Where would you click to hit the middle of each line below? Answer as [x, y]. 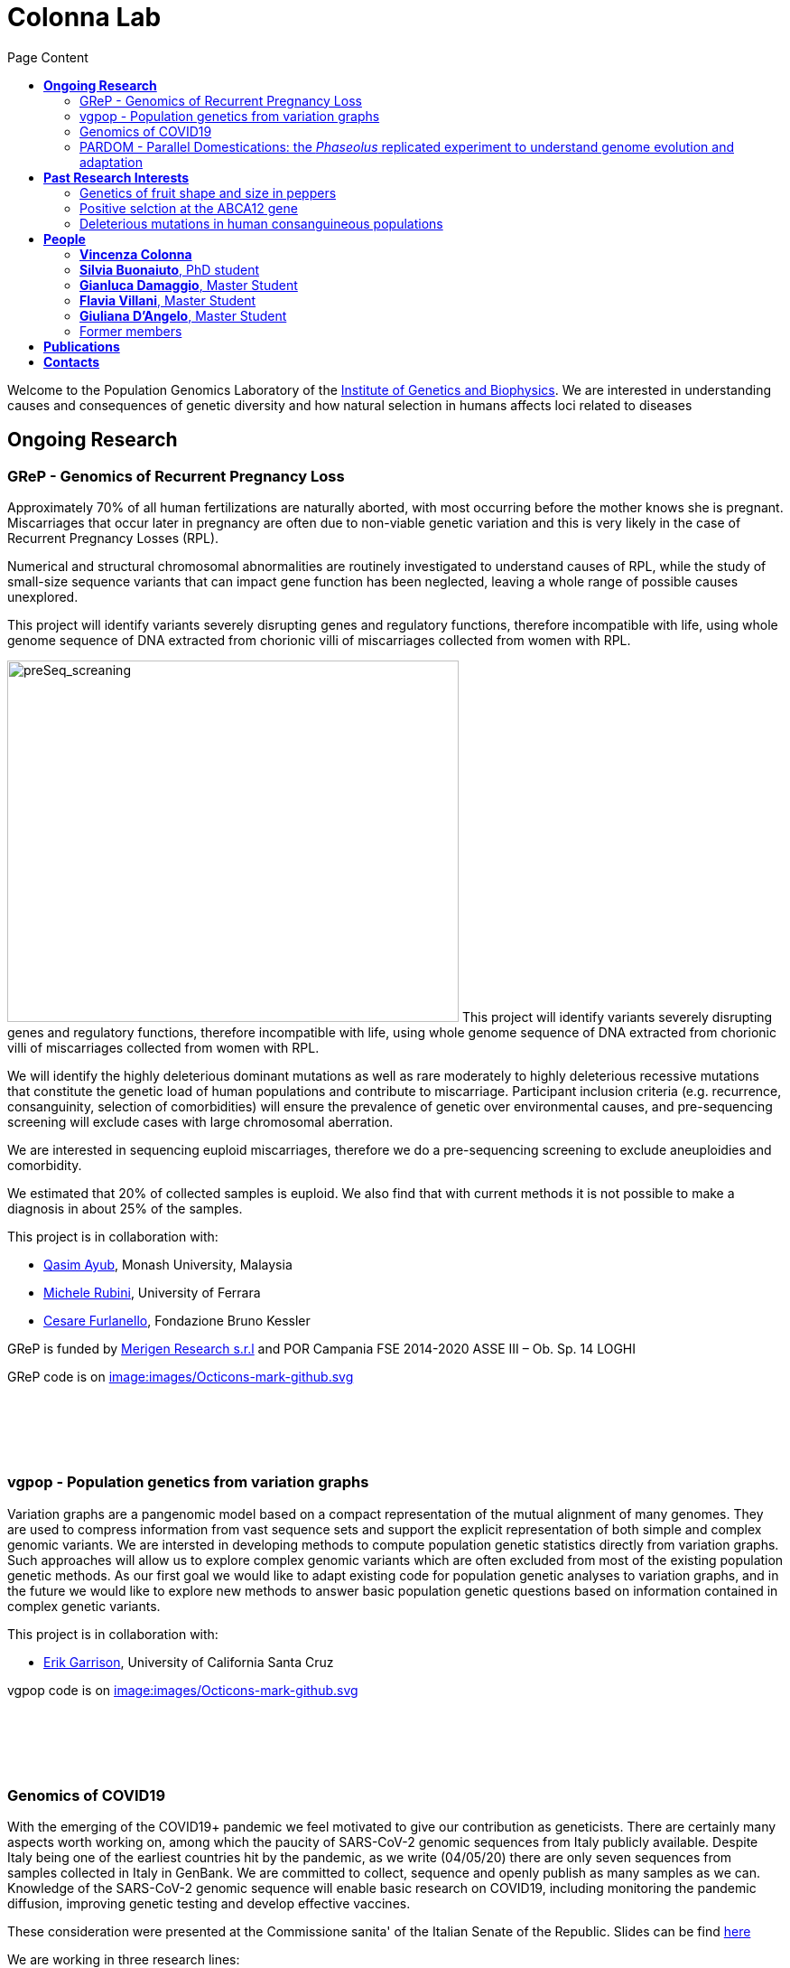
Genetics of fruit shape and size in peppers [208, 192]
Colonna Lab [84, 17]
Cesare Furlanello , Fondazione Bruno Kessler [177, 1320]
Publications [82, 346]
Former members [131, 331]
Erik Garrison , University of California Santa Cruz [189, 1662]
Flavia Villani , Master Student [168, 300]
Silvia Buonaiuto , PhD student [170, 269]
